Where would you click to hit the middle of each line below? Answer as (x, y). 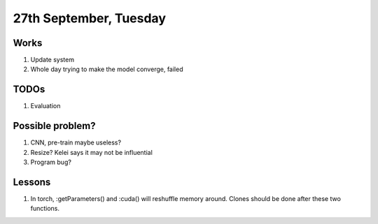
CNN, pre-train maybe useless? (76, 142)
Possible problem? (54, 126)
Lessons (32, 182)
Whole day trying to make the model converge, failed (107, 69)
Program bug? (51, 162)
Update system (52, 60)
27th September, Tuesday (89, 18)
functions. (45, 209)
